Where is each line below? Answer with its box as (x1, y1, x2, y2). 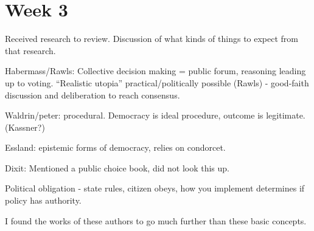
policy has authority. (5, 194, 82, 207)
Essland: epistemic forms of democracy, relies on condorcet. (5, 141, 226, 154)
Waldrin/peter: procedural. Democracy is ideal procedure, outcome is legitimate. (5, 109, 305, 122)
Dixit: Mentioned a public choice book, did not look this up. (5, 161, 229, 174)
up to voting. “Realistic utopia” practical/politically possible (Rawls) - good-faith (5, 76, 309, 89)
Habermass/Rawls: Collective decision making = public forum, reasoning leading (5, 64, 306, 77)
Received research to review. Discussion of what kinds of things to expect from (5, 32, 299, 45)
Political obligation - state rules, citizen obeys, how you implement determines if (5, 182, 305, 195)
